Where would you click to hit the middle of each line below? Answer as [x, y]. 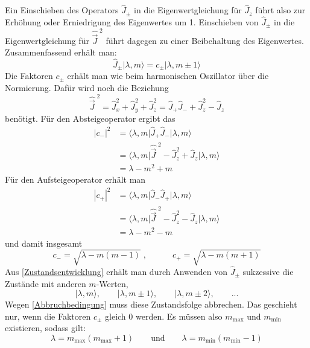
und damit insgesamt [44, 243]
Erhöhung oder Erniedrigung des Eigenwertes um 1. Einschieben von [132, 22]
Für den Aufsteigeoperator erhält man [75, 179]
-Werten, [112, 283]
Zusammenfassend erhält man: [61, 52]
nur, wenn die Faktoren [48, 316]
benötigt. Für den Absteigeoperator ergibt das [90, 118]
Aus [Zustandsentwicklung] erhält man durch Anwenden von [116, 271]
